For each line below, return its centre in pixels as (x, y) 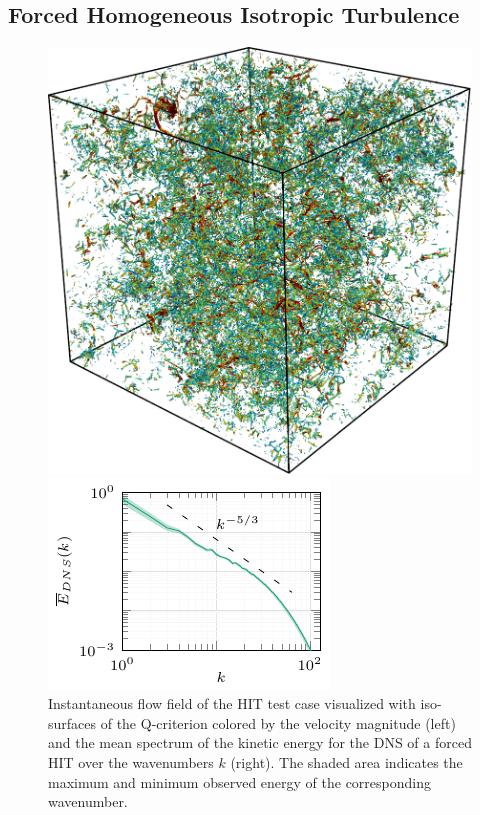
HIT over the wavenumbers (131, 762)
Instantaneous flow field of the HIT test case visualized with (232, 703)
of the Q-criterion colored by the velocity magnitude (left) (278, 722)
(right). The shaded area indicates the (346, 762)
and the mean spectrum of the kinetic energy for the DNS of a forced (260, 742)
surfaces (72, 722)
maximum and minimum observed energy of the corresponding (239, 781)
